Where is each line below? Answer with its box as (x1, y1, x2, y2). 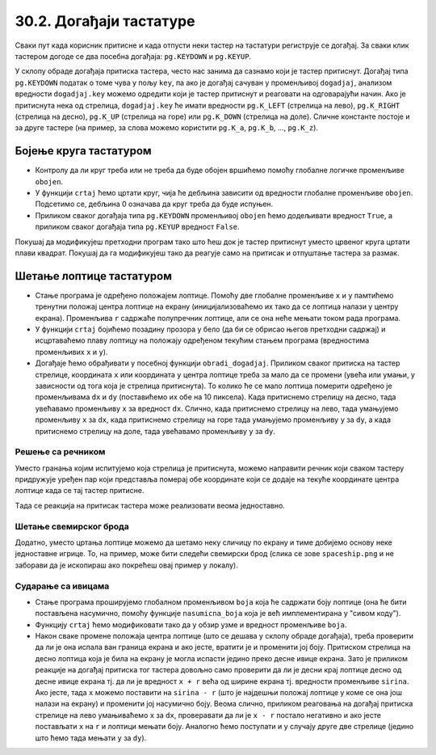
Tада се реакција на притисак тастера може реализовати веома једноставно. (15, 500, 286, 510)
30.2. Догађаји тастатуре (15, 12, 195, 30)
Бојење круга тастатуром (15, 144, 153, 158)
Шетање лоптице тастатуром (15, 269, 173, 283)
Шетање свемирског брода (15, 521, 129, 532)
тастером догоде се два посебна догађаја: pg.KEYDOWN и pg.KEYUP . (15, 51, 252, 61)
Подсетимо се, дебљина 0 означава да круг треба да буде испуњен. (35, 199, 274, 209)
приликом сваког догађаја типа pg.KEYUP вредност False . (35, 222, 240, 232)
